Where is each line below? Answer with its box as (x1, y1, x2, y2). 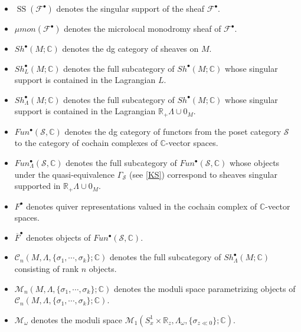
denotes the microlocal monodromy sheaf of (64, 22, 221, 34)
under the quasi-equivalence (14, 168, 115, 180)
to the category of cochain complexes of (14, 137, 158, 149)
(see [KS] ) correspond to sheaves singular (129, 168, 277, 180)
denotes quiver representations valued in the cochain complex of (26, 200, 257, 212)
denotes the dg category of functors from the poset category (64, 125, 282, 137)
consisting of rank (14, 263, 79, 275)
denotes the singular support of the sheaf (56, 2, 205, 14)
